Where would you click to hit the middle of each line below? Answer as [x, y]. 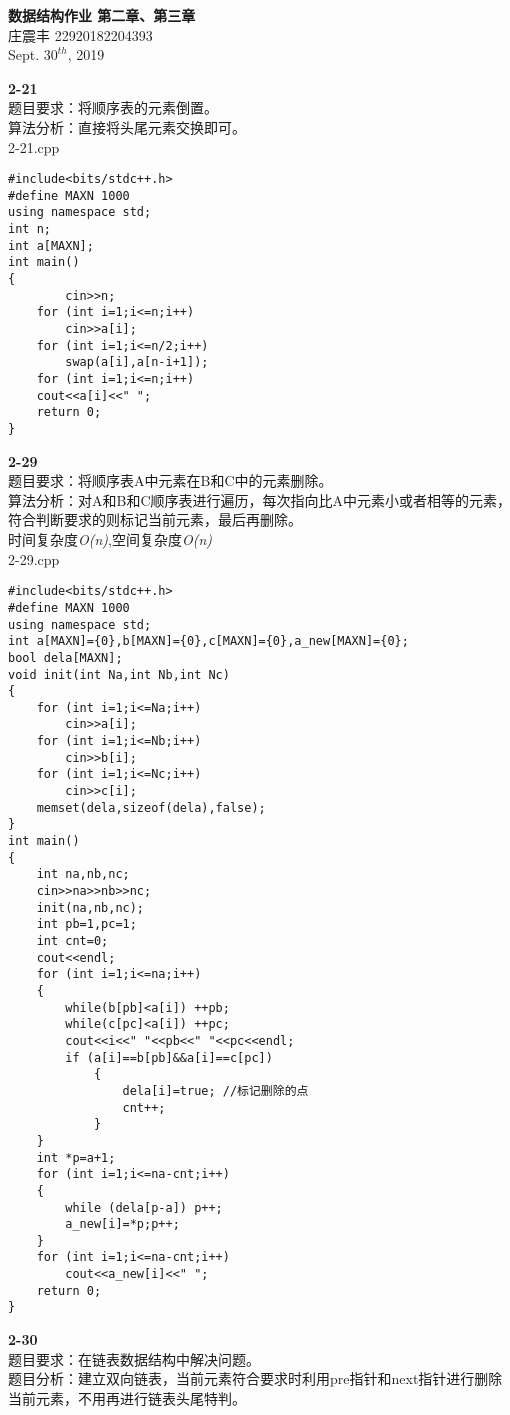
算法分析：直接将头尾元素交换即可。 [127, 126]
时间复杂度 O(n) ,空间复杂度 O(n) [110, 539]
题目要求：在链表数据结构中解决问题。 [134, 1358]
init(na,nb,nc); [90, 907]
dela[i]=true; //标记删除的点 [215, 1090]
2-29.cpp [34, 558]
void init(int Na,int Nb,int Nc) [119, 674]
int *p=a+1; [76, 1157]
